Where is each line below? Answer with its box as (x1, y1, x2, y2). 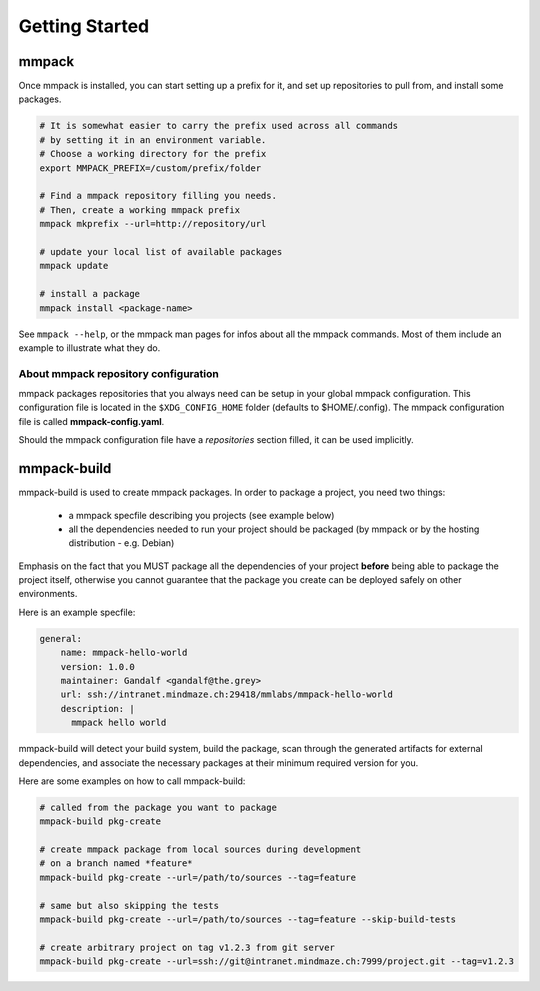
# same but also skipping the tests (39, 900, 220, 911)
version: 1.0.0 (60, 661, 135, 672)
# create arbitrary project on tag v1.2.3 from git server (39, 941, 335, 953)
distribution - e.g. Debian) (68, 537, 175, 549)
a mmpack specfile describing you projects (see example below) (68, 509, 335, 521)
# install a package (39, 288, 140, 300)
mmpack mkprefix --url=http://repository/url (39, 218, 267, 230)
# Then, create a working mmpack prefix (39, 204, 240, 215)
